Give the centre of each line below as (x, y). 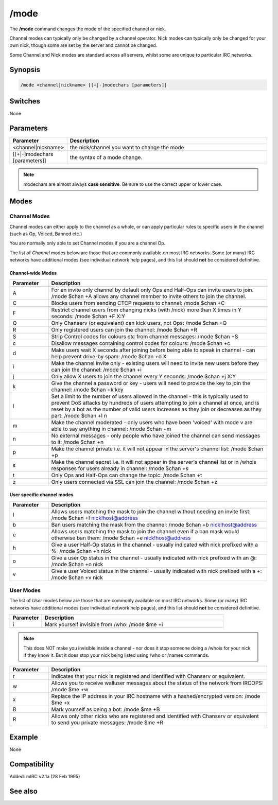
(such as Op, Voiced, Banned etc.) (46, 234)
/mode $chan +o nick (77, 564)
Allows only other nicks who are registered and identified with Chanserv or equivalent (155, 716)
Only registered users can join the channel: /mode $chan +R (124, 329)
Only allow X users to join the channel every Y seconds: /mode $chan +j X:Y (144, 376)
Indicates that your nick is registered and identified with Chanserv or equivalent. (148, 676)
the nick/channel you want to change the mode (127, 148)
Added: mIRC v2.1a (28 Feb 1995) (45, 776)
